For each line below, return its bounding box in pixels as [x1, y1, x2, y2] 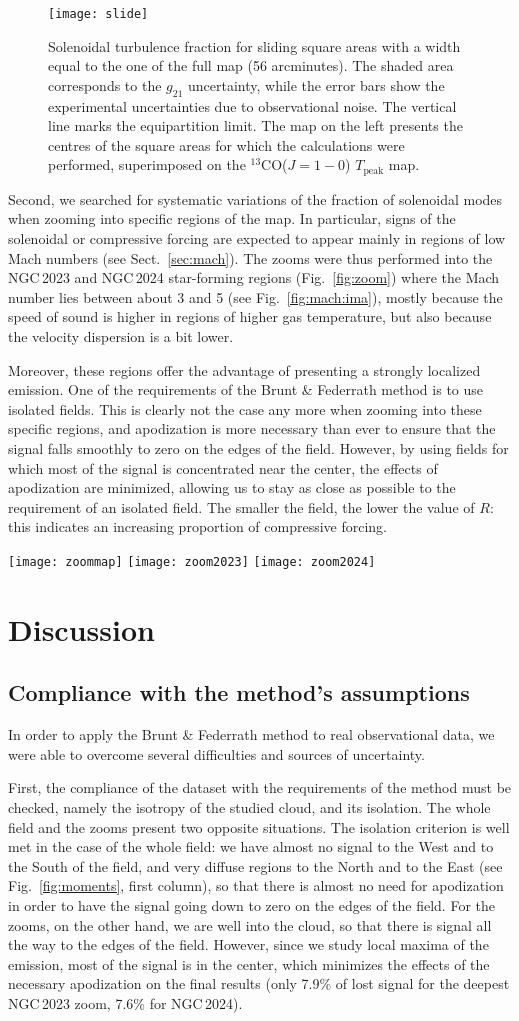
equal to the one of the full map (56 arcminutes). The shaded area [48, 55, 454, 76]
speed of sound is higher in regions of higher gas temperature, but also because [8, 306, 492, 327]
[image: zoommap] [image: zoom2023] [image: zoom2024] [8, 554, 376, 569]
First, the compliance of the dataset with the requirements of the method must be [8, 777, 512, 798]
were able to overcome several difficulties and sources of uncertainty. [8, 743, 425, 764]
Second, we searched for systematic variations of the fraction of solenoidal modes [8, 188, 503, 209]
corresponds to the [48, 74, 162, 95]
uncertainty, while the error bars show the [187, 74, 445, 95]
